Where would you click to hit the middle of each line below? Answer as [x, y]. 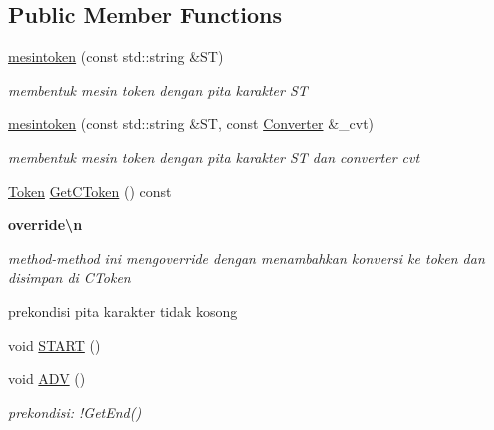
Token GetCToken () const [90, 190]
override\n [45, 224]
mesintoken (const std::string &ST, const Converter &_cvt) [191, 123]
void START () [54, 344]
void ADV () [47, 378]
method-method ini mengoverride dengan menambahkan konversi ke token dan [246, 257]
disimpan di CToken [69, 277]
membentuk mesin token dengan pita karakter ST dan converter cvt [214, 156]
